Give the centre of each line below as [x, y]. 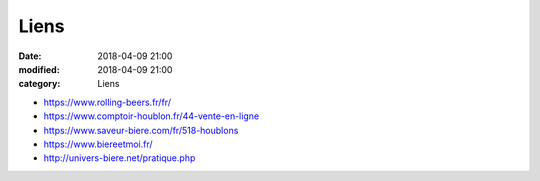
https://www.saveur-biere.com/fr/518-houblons [141, 130]
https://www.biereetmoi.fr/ [98, 144]
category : [39, 84]
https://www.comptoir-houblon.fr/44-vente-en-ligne [151, 116]
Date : [30, 56]
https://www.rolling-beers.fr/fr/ [107, 102]
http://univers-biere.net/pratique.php [119, 158]
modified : [39, 69]
